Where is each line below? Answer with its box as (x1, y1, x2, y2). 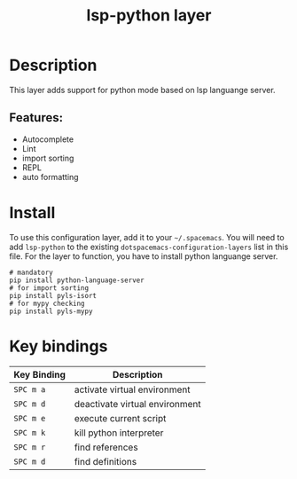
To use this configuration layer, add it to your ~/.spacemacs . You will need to (9, 232, 285, 242)
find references (74, 441, 139, 453)
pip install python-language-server (9, 276, 145, 285)
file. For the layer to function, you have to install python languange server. (9, 250, 278, 262)
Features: (9, 110, 64, 125)
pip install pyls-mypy (9, 307, 93, 316)
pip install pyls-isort (9, 291, 98, 300)
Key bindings (9, 336, 108, 356)
